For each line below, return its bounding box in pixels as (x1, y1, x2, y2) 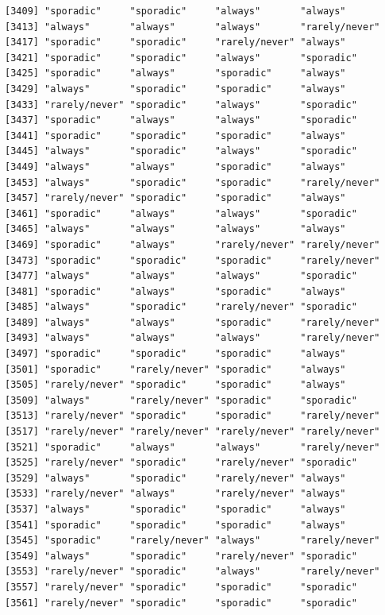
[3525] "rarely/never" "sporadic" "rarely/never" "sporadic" (5, 457, 357, 469)
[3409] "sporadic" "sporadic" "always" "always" (5, 6, 346, 17)
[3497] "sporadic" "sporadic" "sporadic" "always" (5, 348, 346, 360)
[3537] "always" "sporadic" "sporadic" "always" (5, 504, 346, 515)
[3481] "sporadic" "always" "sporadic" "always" (5, 285, 346, 297)
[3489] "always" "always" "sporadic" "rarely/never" (5, 316, 380, 328)
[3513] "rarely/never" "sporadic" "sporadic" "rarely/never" (5, 410, 380, 422)
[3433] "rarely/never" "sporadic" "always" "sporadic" (5, 99, 357, 110)
